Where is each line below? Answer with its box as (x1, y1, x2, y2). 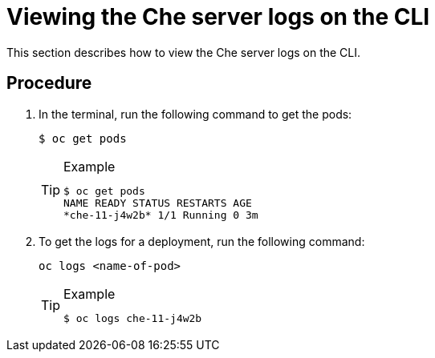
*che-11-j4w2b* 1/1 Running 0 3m (63, 208, 258, 221)
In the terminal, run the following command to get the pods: (39, 107, 352, 121)
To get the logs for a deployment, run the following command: (39, 234, 365, 248)
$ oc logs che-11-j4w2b (63, 312, 202, 324)
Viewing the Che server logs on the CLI (6, 3, 430, 30)
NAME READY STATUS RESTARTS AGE (63, 196, 252, 209)
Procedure (6, 73, 92, 94)
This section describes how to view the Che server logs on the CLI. (6, 45, 361, 59)
